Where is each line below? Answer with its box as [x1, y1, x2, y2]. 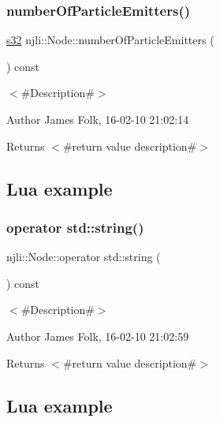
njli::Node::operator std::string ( [6, 248, 161, 265]
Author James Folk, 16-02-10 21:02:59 [6, 327, 189, 344]
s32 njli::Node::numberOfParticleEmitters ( [6, 32, 214, 48]
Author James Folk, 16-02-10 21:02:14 [6, 111, 189, 127]
